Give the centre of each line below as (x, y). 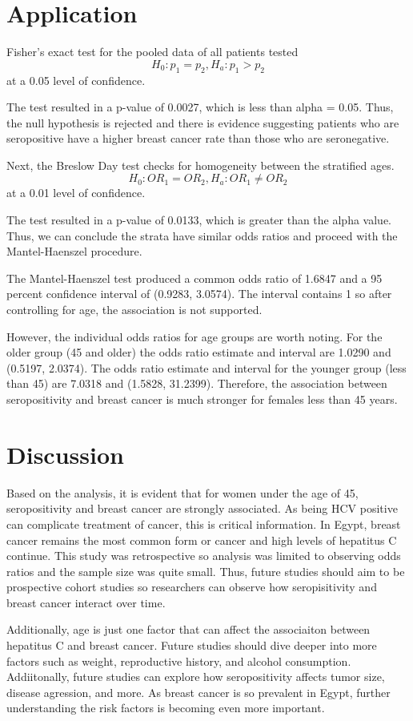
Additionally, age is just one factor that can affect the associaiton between (188, 629)
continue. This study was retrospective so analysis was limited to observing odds (204, 556)
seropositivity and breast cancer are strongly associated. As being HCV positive (202, 508)
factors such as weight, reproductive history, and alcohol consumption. (179, 661)
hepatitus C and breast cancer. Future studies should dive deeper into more (192, 645)
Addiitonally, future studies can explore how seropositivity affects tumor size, (196, 677)
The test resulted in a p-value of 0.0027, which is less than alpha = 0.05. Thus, (200, 107)
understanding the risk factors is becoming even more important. (166, 708)
